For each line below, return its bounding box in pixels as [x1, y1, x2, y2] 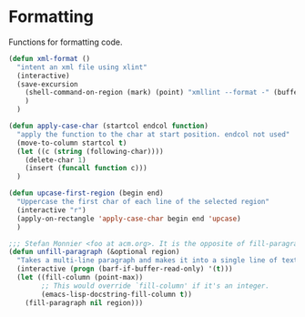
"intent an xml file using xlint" [16, 62, 147, 72]
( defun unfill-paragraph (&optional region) [8, 248, 180, 257]
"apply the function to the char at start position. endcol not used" [16, 129, 290, 138]
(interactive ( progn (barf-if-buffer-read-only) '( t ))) [16, 264, 233, 274]
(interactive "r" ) [16, 205, 87, 215]
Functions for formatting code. [8, 36, 123, 47]
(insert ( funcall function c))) [25, 164, 147, 173]
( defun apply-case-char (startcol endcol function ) [8, 121, 208, 131]
